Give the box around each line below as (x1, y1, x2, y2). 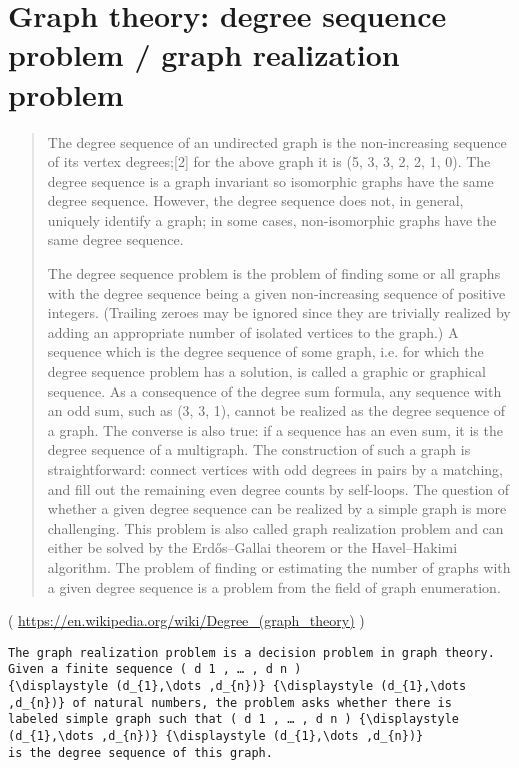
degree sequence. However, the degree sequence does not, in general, (47, 190, 464, 211)
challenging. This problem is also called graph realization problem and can (47, 517, 504, 538)
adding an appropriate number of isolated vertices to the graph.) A (47, 321, 459, 342)
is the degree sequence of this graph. (8, 745, 273, 760)
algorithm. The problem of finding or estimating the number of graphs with (47, 556, 511, 577)
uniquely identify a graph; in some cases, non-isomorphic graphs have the (47, 209, 497, 230)
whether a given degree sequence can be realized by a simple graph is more (47, 498, 507, 519)
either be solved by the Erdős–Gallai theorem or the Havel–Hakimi (47, 537, 458, 558)
